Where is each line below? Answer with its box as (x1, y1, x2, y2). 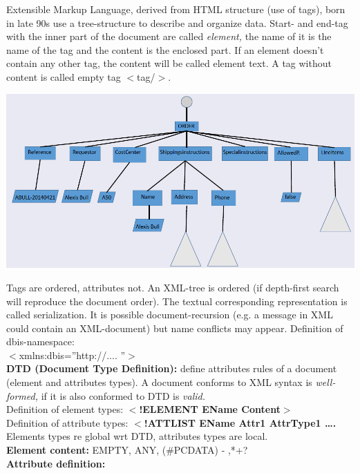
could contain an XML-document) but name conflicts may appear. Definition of (6, 320, 343, 335)
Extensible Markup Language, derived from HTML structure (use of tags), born (6, 2, 345, 16)
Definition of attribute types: (6, 415, 129, 429)
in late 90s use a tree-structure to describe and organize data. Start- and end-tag (6, 15, 348, 30)
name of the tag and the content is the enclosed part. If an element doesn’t (6, 42, 324, 57)
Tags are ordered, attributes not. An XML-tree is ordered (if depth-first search (6, 280, 339, 294)
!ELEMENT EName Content (139, 402, 281, 416)
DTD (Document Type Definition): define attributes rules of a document (6, 361, 337, 376)
